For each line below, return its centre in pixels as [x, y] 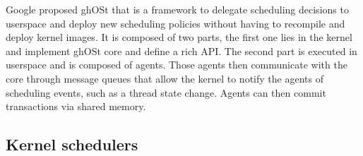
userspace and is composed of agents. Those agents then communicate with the [177, 65]
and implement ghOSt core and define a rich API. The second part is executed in [181, 50]
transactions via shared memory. [76, 106]
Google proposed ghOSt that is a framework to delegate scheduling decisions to [177, 9]
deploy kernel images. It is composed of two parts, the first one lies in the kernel [179, 37]
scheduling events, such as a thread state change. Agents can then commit [166, 92]
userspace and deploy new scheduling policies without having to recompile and [175, 23]
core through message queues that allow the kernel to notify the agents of [165, 78]
